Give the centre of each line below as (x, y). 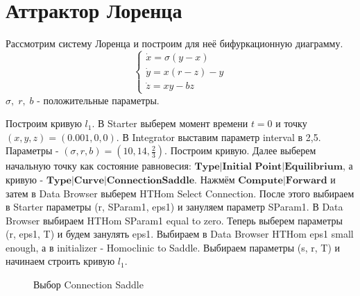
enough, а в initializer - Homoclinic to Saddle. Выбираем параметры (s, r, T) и (173, 247)
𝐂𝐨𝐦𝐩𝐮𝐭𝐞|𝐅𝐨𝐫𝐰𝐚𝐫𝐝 (283, 180)
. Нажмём (215, 179)
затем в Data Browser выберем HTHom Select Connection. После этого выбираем (180, 193)
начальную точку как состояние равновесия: (98, 166)
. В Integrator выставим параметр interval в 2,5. (218, 137)
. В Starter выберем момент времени (170, 123)
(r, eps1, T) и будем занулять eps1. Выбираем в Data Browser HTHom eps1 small (180, 234)
